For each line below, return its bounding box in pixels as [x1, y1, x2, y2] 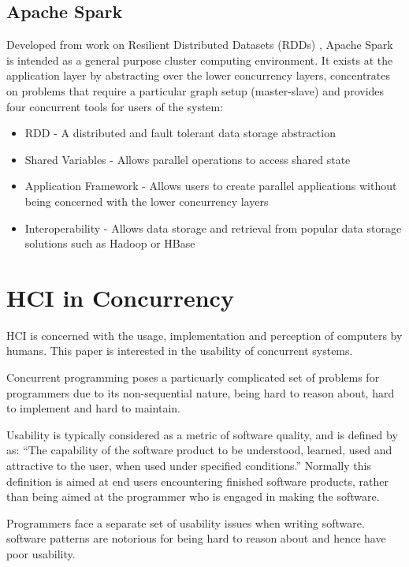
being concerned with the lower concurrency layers [24, 192, 269, 209]
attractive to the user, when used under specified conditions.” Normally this [6, 457, 371, 474]
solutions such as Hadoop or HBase [24, 235, 195, 252]
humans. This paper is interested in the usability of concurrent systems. [6, 342, 353, 359]
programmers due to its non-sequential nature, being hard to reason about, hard [6, 384, 395, 401]
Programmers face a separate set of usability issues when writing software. [6, 514, 365, 531]
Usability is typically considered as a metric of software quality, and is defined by [6, 426, 398, 442]
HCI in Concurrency [6, 281, 234, 313]
